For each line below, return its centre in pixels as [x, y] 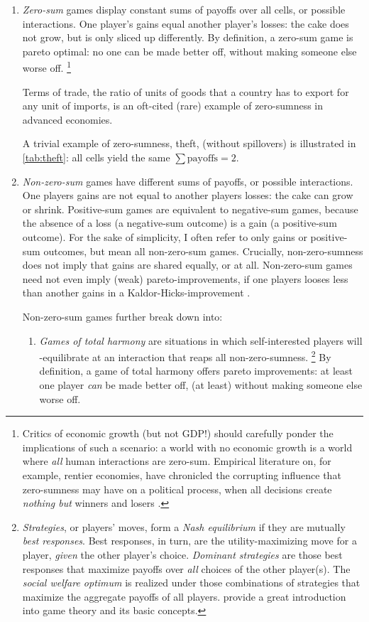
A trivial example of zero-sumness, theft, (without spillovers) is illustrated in [189, 143]
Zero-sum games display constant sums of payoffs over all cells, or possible [184, 9]
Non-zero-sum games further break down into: [122, 316]
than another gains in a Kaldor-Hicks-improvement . [136, 293]
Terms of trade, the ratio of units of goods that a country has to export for [186, 91]
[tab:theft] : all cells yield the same [96, 157]
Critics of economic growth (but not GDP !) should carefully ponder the [178, 433]
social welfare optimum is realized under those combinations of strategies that [191, 583]
